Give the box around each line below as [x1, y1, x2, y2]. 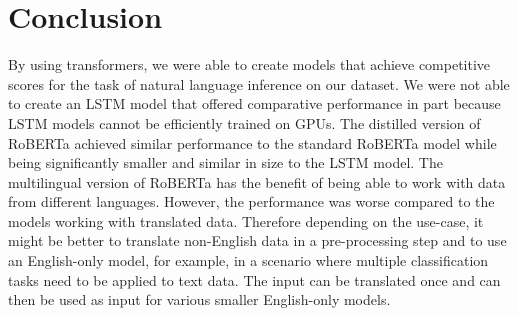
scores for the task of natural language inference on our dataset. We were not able [8, 73, 510, 94]
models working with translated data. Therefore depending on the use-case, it [8, 210, 484, 231]
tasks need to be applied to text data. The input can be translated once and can [8, 269, 501, 290]
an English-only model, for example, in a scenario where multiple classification [8, 250, 489, 271]
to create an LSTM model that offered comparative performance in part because [8, 93, 501, 114]
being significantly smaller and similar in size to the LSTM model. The [8, 152, 443, 173]
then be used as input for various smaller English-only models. [8, 289, 391, 310]
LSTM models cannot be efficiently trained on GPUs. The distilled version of [8, 112, 481, 133]
